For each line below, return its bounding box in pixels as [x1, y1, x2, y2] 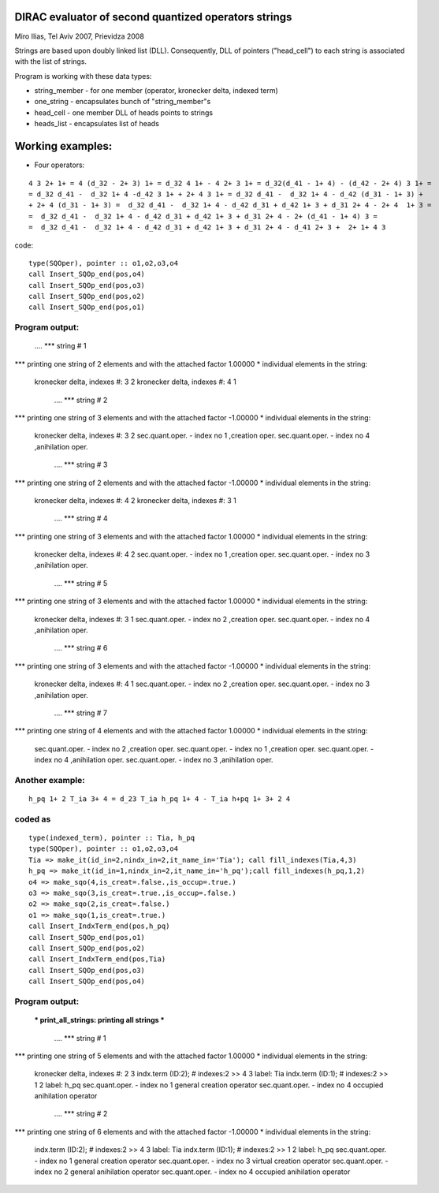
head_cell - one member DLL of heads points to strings [34, 107, 213, 117]
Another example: [14, 774, 86, 785]
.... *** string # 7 [54, 708, 108, 718]
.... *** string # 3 [54, 460, 108, 469]
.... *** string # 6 [54, 643, 108, 653]
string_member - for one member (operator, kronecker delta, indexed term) [34, 86, 279, 95]
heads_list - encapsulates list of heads [34, 119, 159, 129]
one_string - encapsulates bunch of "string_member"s [34, 97, 211, 106]
